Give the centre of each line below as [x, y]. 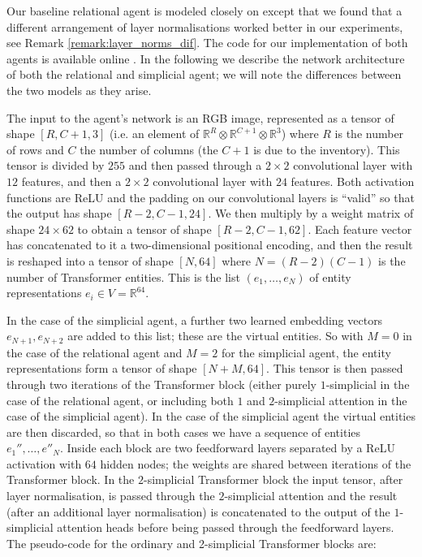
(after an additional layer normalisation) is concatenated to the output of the [198, 511]
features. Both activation [353, 181]
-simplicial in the [368, 384]
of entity [330, 276]
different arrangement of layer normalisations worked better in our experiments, [205, 26]
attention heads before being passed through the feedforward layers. [226, 527]
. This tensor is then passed [335, 368]
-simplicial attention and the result [311, 496]
